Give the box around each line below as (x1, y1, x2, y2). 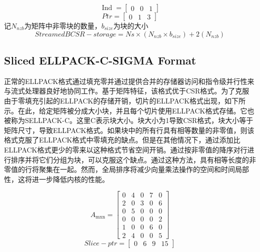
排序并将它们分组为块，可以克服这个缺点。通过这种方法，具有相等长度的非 (10, 154, 256, 164)
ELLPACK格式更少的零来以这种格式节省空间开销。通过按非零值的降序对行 (4, 144, 247, 154)
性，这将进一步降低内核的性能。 (4, 173, 109, 184)
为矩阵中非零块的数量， (24, 20, 101, 30)
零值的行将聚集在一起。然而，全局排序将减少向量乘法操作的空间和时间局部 (4, 164, 249, 174)
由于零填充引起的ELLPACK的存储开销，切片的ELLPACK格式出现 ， (4, 95, 225, 105)
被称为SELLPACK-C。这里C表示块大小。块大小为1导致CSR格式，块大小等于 (4, 115, 253, 125)
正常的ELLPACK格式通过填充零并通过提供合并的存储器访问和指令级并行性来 (4, 75, 254, 86)
